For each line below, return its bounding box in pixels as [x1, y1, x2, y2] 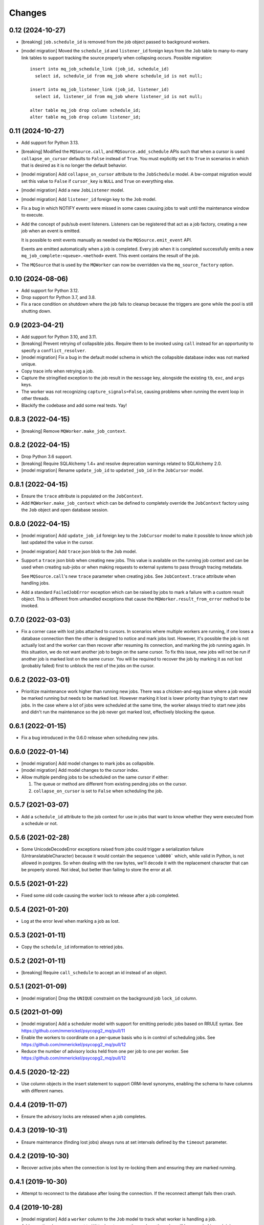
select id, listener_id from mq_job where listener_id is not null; [35, 94, 203, 99]
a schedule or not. [21, 820, 58, 826]
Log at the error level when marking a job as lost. [21, 918, 120, 924]
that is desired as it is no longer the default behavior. [21, 162, 127, 169]
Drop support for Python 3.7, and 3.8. [21, 294, 96, 300]
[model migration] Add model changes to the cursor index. [21, 767, 139, 773]
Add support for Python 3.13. [21, 140, 79, 146]
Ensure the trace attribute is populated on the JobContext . [21, 493, 144, 499]
